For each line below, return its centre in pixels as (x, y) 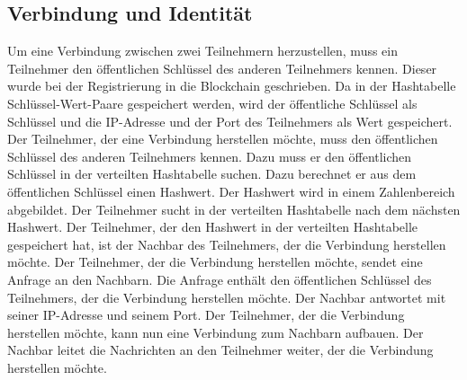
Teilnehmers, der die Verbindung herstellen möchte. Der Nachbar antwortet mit (227, 297)
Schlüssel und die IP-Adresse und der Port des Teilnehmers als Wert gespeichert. (230, 121)
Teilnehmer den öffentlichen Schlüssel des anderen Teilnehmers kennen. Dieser (222, 68)
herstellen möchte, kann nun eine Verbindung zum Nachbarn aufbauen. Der (216, 332)
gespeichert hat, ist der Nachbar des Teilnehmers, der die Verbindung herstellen (227, 244)
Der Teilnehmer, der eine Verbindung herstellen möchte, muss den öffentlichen (223, 139)
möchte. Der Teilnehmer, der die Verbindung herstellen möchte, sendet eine (215, 262)
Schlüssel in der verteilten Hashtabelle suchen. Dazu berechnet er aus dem (212, 174)
